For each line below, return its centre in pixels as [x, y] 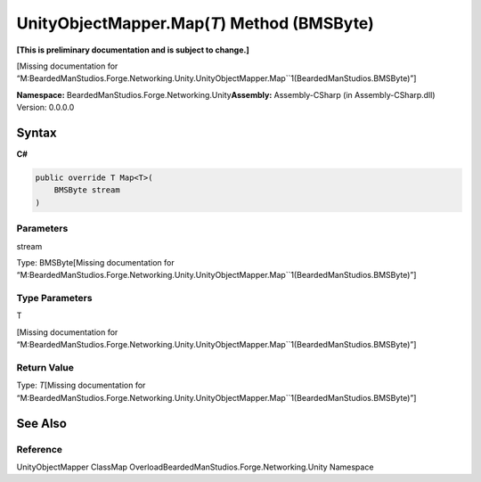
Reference [39, 449]
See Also [41, 423]
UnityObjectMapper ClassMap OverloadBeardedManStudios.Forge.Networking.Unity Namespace [195, 467]
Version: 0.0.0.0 [45, 108]
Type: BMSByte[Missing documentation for [95, 262]
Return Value [45, 367]
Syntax [37, 132]
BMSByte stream [87, 190]
